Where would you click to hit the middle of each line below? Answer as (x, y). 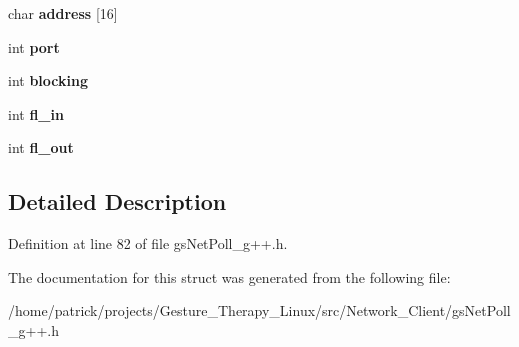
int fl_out (41, 147)
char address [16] (63, 13)
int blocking (48, 80)
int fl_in (36, 113)
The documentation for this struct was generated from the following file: (229, 276)
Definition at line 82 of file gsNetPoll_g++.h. (148, 243)
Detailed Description (117, 201)
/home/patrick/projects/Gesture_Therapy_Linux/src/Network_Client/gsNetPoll (259, 310)
